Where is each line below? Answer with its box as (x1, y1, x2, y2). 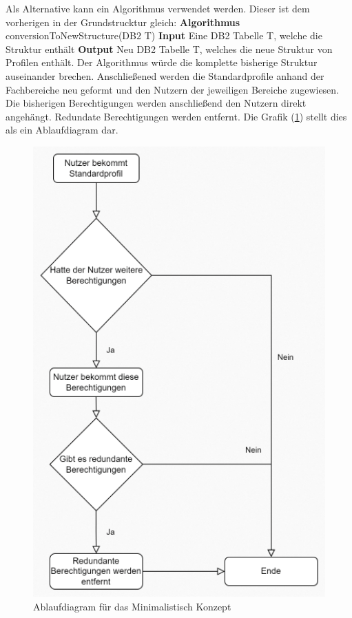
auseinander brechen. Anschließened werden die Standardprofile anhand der (6, 68, 324, 83)
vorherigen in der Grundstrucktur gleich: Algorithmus (6, 14, 240, 29)
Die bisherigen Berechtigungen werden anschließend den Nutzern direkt (6, 96, 307, 110)
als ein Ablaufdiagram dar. (6, 122, 118, 137)
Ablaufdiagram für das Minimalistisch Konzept (33, 599, 231, 613)
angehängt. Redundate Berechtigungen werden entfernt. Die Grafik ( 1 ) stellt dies (6, 109, 347, 123)
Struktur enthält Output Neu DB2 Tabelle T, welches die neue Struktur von (6, 41, 333, 56)
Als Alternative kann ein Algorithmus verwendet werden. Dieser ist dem (6, 1, 310, 15)
